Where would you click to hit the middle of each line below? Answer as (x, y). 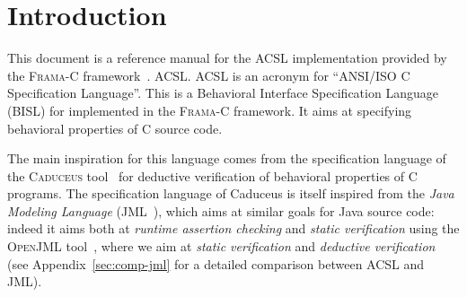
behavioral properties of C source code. (115, 128)
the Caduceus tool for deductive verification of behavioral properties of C (212, 175)
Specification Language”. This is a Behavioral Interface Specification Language (223, 93)
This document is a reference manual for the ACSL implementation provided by (227, 58)
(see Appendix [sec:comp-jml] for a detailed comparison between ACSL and (216, 263)
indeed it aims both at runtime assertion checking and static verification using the (233, 228)
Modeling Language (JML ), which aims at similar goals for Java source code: (221, 210)
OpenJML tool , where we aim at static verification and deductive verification (221, 246)
